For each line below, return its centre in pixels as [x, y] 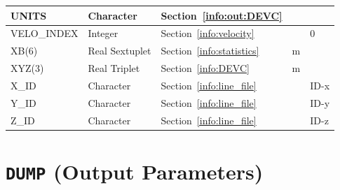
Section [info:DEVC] [205, 68]
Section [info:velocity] [208, 33]
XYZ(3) [27, 68]
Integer [103, 33]
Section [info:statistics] [210, 51]
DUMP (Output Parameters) [135, 171]
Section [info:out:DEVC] [222, 15]
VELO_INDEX [45, 33]
